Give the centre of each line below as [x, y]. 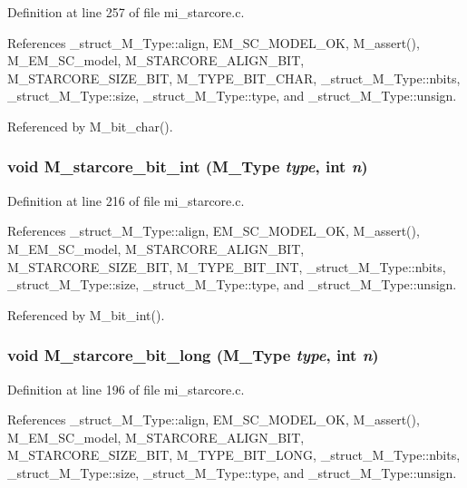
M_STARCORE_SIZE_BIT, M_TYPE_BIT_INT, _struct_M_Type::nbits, [227, 266]
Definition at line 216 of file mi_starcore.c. [126, 200]
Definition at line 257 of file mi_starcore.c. [126, 12]
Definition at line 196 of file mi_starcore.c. [126, 389]
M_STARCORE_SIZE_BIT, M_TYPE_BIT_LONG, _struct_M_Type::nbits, [234, 455]
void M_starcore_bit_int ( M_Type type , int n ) [188, 166]
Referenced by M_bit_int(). [86, 314]
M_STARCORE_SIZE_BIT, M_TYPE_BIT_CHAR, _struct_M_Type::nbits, [234, 78]
